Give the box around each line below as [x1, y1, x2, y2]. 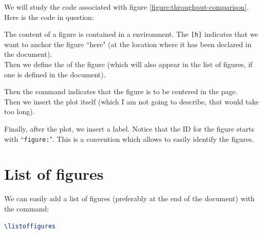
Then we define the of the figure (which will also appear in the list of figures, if [4, 59, 253, 70]
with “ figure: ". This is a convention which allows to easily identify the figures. [4, 133, 254, 144]
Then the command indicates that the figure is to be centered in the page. [4, 86, 238, 97]
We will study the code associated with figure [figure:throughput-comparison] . [4, 2, 249, 12]
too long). [4, 106, 35, 117]
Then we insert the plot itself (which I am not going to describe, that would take [4, 96, 259, 107]
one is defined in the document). [4, 69, 106, 79]
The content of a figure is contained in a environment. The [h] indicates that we [4, 29, 258, 39]
